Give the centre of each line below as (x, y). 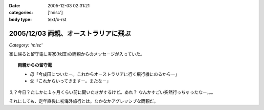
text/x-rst (57, 19)
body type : (20, 19)
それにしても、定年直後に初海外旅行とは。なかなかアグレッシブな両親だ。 (84, 101)
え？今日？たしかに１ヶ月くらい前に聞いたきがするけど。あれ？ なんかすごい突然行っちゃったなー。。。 (112, 92)
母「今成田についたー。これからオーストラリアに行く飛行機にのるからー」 (105, 74)
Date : (15, 6)
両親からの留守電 (35, 65)
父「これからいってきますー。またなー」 (70, 81)
